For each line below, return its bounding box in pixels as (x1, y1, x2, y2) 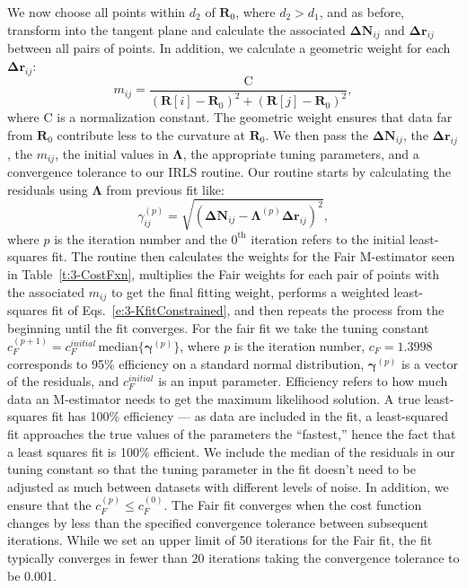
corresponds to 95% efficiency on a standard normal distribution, (7, 354, 365, 373)
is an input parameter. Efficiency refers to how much (158, 372, 448, 391)
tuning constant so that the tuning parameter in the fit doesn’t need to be (7, 460, 416, 478)
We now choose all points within (7, 3, 186, 21)
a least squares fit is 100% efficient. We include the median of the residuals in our (7, 442, 455, 461)
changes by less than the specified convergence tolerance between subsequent (7, 513, 428, 531)
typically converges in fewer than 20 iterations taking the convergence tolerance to (7, 548, 460, 566)
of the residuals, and (7, 372, 119, 391)
